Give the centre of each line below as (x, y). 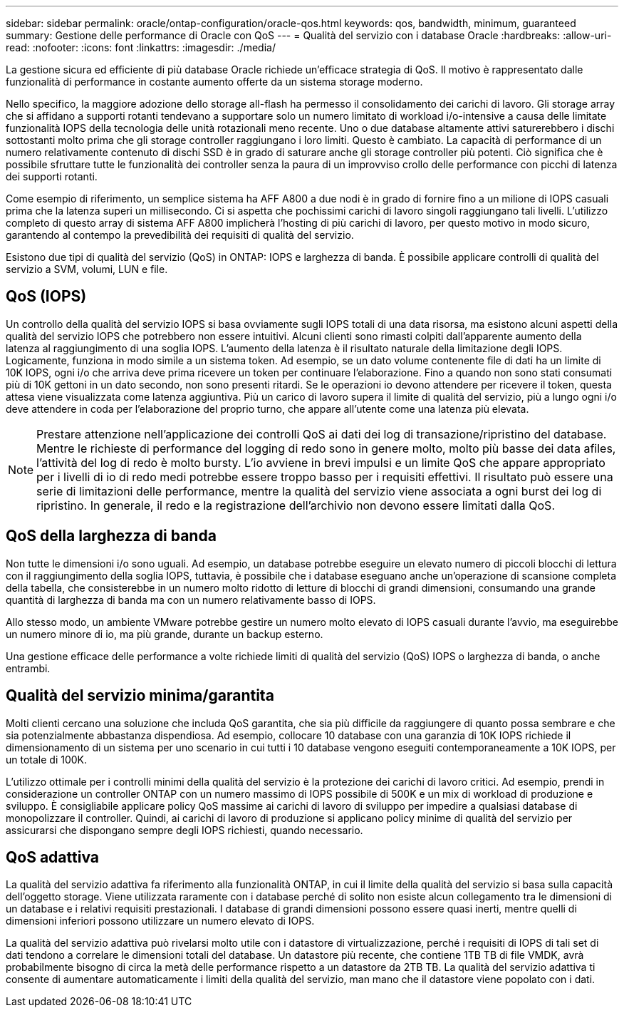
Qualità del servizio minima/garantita (140, 696)
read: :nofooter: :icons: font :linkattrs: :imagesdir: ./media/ (141, 47)
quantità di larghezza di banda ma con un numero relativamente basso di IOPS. (191, 600)
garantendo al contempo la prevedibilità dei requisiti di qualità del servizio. (180, 235)
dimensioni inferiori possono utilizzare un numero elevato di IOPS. (160, 921)
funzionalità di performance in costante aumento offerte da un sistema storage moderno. (214, 82)
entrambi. (28, 668)
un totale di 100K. (47, 759)
